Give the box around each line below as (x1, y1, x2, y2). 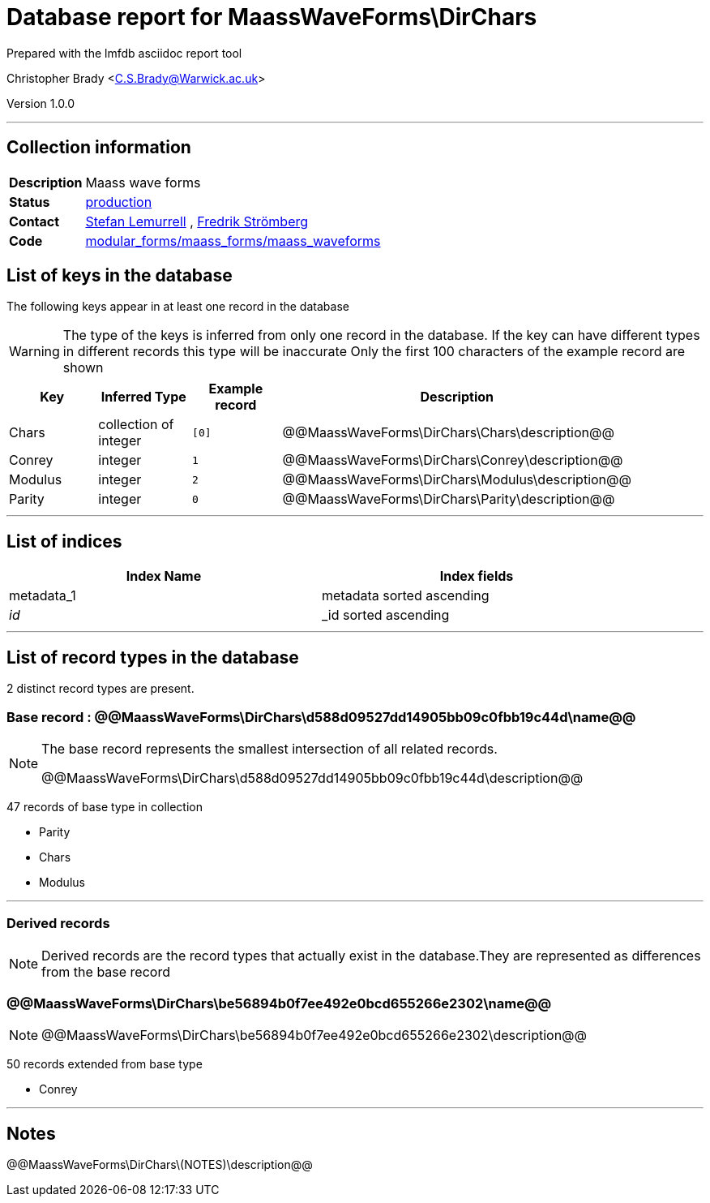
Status (9, 193, 50, 210)
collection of (98, 416, 174, 433)
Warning (9, 343, 60, 360)
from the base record (41, 963, 170, 980)
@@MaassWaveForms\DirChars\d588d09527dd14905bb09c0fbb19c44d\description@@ (41, 769, 584, 786)
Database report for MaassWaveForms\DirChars (6, 3, 537, 31)
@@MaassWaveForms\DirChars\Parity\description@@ (282, 491, 615, 508)
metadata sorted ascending (322, 587, 490, 604)
